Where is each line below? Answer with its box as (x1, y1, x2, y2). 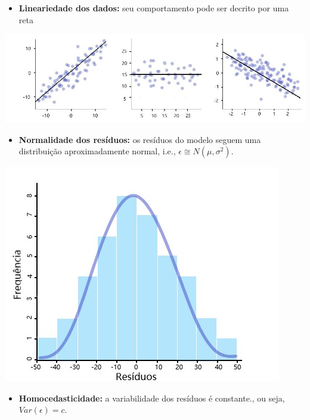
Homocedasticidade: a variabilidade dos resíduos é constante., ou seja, (18, 391, 285, 404)
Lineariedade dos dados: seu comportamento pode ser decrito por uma (18, 2, 289, 14)
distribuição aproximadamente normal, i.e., (18, 145, 176, 157)
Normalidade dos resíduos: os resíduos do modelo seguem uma (18, 133, 261, 145)
